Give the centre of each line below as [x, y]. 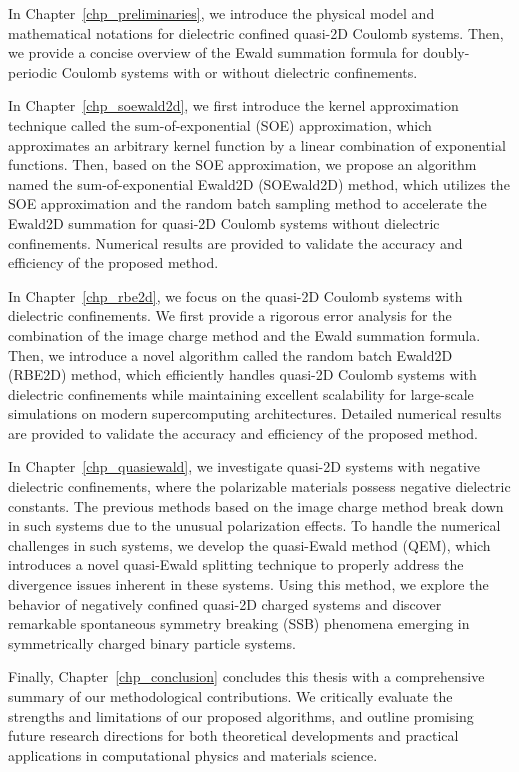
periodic [33, 71]
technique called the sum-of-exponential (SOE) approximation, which [220, 124]
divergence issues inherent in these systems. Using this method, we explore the [248, 584]
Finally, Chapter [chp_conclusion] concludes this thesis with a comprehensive [246, 676]
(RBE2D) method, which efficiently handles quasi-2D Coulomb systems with [242, 374]
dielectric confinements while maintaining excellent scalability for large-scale [241, 393]
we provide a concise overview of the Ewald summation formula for [213, 52]
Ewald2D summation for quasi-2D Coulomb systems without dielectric [224, 222]
